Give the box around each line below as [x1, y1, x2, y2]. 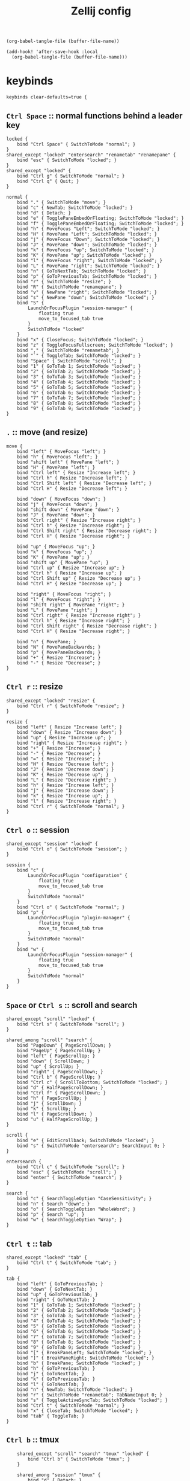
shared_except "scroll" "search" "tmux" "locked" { [17, 1451, 149, 1457]
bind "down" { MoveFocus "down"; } [17, 496, 106, 502]
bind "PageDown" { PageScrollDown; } [17, 1042, 112, 1049]
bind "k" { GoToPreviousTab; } [17, 1376, 96, 1382]
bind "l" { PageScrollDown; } [17, 1111, 93, 1117]
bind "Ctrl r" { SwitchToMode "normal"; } [17, 803, 125, 809]
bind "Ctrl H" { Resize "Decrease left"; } [17, 485, 128, 492]
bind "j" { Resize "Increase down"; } [17, 787, 114, 794]
